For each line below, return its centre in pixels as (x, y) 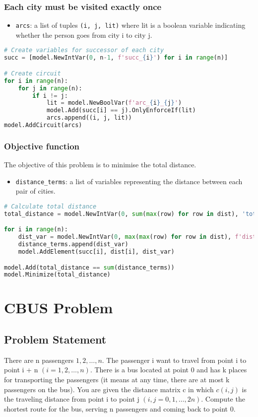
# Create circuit (32, 73)
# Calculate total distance (50, 206)
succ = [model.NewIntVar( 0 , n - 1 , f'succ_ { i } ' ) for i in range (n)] (116, 58)
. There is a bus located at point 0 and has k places (168, 370)
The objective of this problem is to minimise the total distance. (100, 165)
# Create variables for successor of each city (84, 50)
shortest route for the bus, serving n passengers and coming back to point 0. (120, 408)
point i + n (21, 370)
